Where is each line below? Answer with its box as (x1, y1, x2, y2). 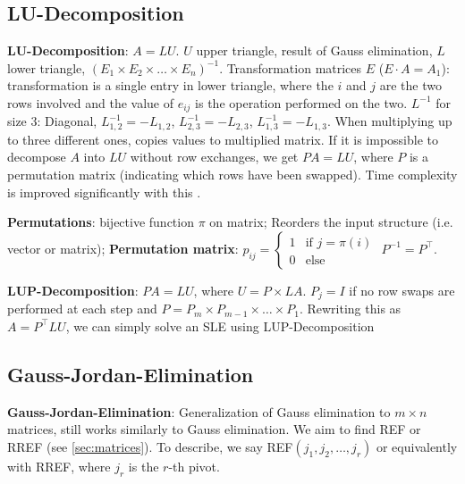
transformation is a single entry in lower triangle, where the (7, 76, 334, 95)
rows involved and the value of (7, 93, 174, 112)
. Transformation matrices (219, 58, 362, 77)
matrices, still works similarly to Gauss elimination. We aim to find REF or (7, 420, 421, 438)
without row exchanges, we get (130, 147, 299, 166)
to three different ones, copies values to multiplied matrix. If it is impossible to (7, 129, 438, 148)
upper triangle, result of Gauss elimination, (196, 41, 433, 60)
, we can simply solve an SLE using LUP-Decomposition (65, 316, 375, 335)
